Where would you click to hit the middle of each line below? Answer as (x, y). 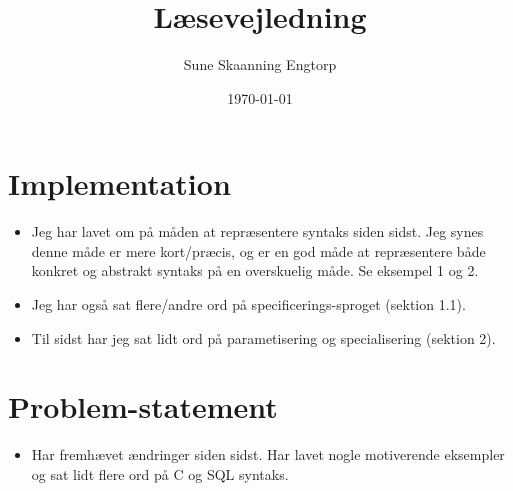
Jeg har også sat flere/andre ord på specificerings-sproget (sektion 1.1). (248, 304)
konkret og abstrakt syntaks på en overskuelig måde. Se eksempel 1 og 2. (255, 270)
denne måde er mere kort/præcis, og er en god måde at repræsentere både (258, 250)
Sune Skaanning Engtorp (260, 64)
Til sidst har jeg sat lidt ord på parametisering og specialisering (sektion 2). (263, 337)
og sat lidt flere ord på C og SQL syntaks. (160, 473)
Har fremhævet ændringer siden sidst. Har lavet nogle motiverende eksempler (268, 454)
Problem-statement (143, 406)
